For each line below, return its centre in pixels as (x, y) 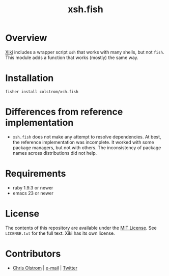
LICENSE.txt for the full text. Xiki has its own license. (60, 233)
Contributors (33, 254)
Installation (30, 78)
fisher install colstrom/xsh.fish (42, 92)
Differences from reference (64, 112)
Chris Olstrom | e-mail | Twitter (45, 268)
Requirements (36, 174)
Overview (26, 38)
